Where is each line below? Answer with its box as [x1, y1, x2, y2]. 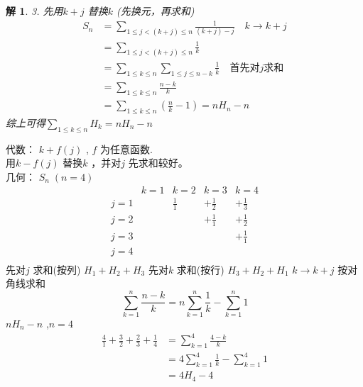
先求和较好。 [128, 155, 188, 170]
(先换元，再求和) [116, 4, 195, 18]
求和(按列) [33, 262, 81, 276]
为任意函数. [99, 141, 153, 156]
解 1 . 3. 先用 [6, 4, 63, 18]
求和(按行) [176, 262, 224, 276]
